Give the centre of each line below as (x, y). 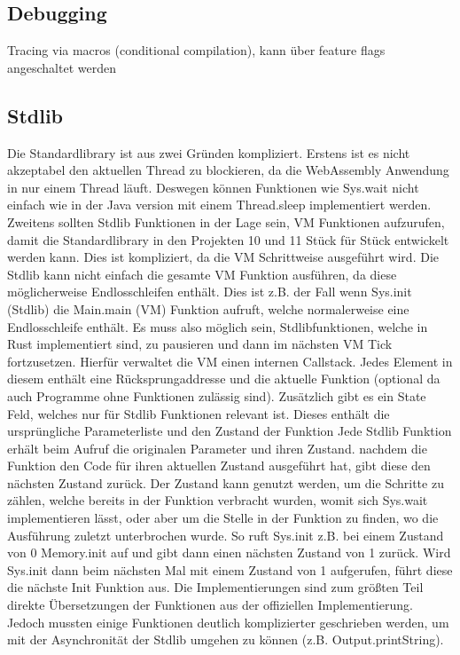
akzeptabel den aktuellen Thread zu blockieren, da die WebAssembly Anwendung (228, 170)
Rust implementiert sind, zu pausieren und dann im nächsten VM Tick (200, 344)
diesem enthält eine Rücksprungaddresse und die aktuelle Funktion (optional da (224, 379)
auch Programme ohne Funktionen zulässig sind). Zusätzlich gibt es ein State (217, 395)
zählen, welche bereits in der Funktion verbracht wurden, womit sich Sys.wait (218, 500)
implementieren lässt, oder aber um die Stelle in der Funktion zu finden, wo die (223, 518)
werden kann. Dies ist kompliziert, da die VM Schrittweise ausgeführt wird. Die (223, 257)
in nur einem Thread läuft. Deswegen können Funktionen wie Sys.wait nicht (213, 187)
